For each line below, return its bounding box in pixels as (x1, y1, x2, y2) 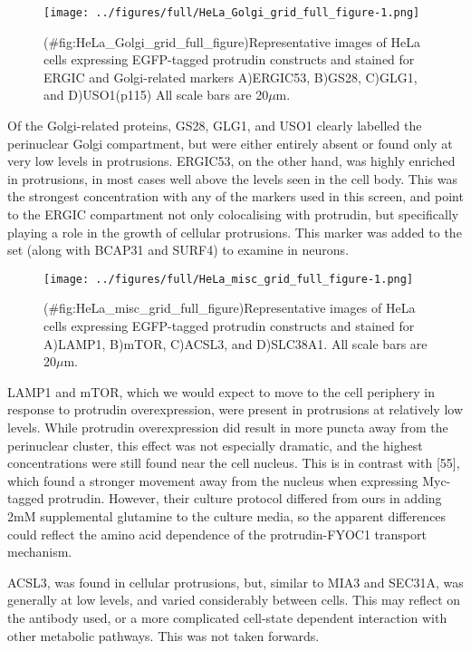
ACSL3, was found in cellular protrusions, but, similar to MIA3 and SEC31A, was (7, 572, 464, 591)
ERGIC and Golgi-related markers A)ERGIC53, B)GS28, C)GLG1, (43, 67, 418, 86)
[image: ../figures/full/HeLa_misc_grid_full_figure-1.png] (43, 272, 414, 286)
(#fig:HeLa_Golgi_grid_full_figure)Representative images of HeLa (43, 32, 420, 51)
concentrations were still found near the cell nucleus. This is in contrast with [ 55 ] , (7, 453, 460, 472)
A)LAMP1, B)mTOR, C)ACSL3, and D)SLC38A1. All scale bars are (43, 334, 428, 353)
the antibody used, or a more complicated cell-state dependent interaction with (7, 607, 447, 627)
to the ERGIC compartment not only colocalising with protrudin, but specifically (7, 205, 459, 223)
